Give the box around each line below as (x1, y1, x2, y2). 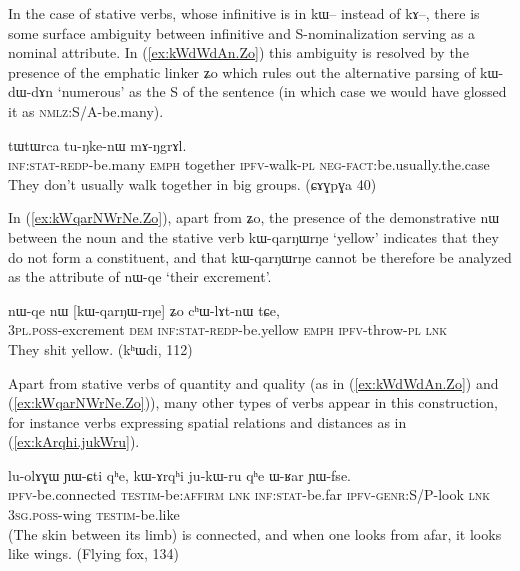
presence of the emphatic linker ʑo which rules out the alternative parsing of (8, 61, 476, 82)
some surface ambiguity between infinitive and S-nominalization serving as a (8, 22, 476, 43)
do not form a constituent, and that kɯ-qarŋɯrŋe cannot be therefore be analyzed (8, 246, 512, 267)
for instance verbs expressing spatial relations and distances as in (8, 411, 407, 432)
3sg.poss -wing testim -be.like (8, 504, 180, 525)
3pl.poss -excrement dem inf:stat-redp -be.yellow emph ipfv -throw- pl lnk (8, 319, 447, 340)
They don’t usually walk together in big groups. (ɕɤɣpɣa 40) (8, 173, 377, 194)
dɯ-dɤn (8, 81, 54, 102)
